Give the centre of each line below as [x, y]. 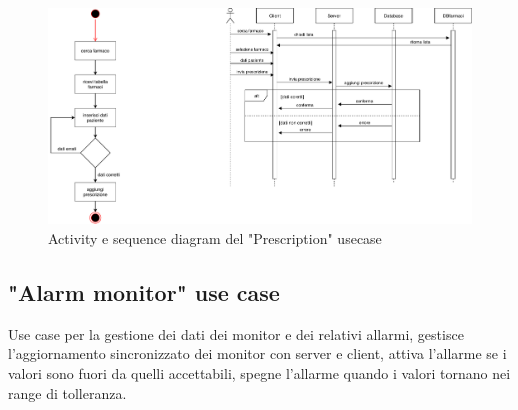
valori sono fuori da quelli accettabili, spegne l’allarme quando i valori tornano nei [259, 372]
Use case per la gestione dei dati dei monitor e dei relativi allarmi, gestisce [236, 333]
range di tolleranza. [67, 392]
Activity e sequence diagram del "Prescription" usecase [215, 237]
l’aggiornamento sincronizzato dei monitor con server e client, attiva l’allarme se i [257, 353]
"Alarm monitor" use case [144, 291]
